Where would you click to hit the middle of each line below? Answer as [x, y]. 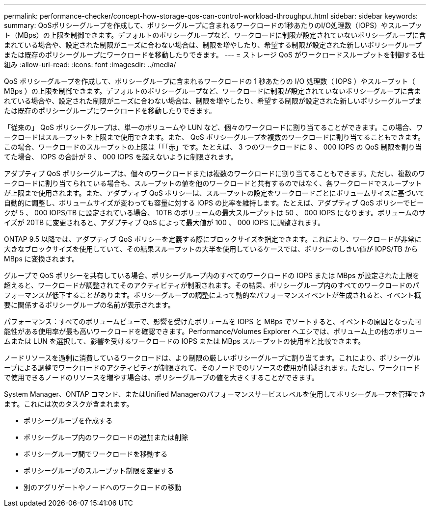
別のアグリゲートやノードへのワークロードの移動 [103, 487]
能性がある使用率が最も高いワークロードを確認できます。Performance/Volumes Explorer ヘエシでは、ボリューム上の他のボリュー [213, 331]
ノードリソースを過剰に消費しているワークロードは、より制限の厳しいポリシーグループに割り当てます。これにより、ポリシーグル [212, 358]
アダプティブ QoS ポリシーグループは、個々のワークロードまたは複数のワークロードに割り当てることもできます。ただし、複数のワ [215, 173]
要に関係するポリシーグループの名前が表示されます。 [89, 305]
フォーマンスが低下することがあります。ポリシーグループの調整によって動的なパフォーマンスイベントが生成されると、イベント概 [213, 295]
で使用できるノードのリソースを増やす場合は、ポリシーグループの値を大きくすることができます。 [161, 377]
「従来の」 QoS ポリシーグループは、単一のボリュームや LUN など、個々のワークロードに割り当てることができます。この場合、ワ [214, 127]
